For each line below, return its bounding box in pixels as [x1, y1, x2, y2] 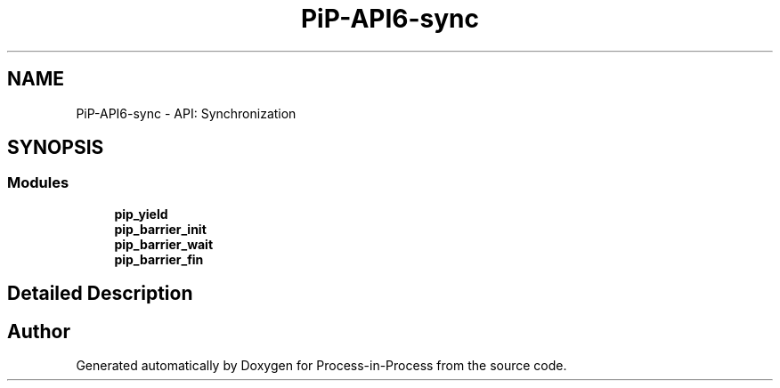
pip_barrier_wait [114, 236, 214, 252]
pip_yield [114, 206, 168, 222]
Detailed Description [7, 282, 193, 305]
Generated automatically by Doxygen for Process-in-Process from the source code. [76, 358, 567, 374]
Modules [7, 174, 69, 192]
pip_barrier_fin [114, 251, 204, 267]
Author [7, 319, 70, 343]
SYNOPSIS [7, 136, 104, 159]
